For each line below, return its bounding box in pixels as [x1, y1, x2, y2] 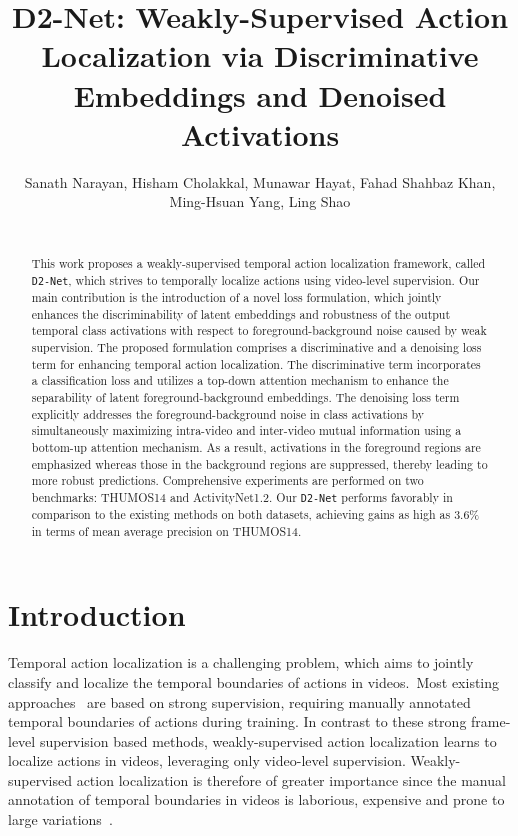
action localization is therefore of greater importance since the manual [76, 769, 506, 790]
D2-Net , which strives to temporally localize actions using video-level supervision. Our [31, 271, 480, 288]
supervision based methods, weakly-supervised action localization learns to [39, 730, 497, 751]
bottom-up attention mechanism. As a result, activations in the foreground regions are [31, 438, 481, 455]
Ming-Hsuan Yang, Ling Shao [169, 191, 351, 212]
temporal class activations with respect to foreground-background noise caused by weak [31, 322, 487, 339]
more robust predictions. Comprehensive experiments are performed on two [31, 472, 424, 489]
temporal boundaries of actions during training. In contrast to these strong [8, 711, 467, 732]
